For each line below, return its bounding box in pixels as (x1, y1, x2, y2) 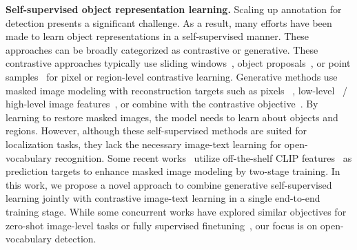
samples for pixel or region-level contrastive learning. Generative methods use (6, 69, 338, 83)
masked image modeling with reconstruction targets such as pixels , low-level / (6, 83, 347, 97)
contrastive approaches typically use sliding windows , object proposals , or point (6, 56, 351, 70)
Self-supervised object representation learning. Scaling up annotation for (6, 2, 342, 16)
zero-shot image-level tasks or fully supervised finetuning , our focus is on (6, 218, 318, 232)
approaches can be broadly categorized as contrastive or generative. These (6, 42, 318, 56)
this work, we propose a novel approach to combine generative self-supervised (6, 177, 332, 191)
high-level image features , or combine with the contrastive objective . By (6, 96, 318, 111)
